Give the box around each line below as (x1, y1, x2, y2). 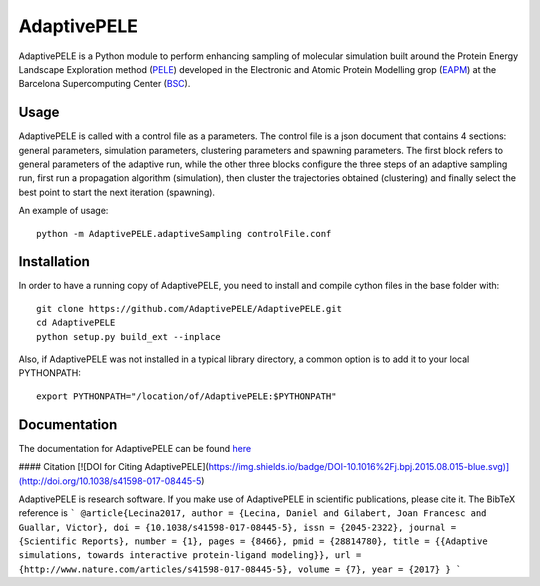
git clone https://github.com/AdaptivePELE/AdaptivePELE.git (36, 303, 342, 314)
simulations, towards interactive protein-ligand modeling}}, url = (18, 550, 362, 561)
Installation (18, 253, 90, 270)
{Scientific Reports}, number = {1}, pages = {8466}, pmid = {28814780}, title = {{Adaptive (18, 536, 489, 547)
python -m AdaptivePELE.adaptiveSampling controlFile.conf (36, 228, 332, 239)
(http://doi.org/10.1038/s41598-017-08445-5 (18, 475, 202, 487)
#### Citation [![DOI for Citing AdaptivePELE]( (18, 461, 209, 473)
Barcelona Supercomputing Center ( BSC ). (18, 78, 191, 90)
